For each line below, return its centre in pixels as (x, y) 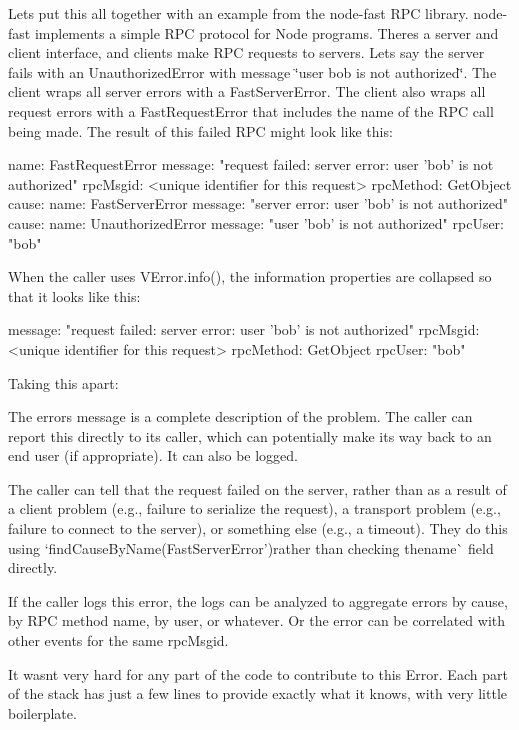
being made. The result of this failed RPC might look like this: (200, 130)
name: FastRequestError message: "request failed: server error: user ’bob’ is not (251, 164)
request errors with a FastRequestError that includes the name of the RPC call (251, 110)
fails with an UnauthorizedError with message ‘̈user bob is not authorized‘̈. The (252, 71)
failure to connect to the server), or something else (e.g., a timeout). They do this (258, 528)
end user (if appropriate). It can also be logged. (153, 455)
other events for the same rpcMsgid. (118, 640)
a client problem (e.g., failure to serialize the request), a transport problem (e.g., (254, 508)
